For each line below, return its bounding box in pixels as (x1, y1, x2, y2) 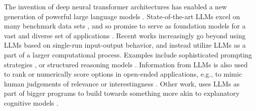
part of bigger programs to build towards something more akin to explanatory (4, 88, 240, 98)
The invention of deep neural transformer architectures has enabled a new (4, 1, 227, 11)
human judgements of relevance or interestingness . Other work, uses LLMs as (4, 78, 240, 88)
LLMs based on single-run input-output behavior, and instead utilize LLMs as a (4, 40, 246, 50)
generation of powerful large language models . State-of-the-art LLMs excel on (4, 11, 240, 21)
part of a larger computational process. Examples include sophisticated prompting (4, 49, 252, 59)
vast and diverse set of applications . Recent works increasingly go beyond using (4, 30, 246, 40)
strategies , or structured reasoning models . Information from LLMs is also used (4, 59, 248, 69)
